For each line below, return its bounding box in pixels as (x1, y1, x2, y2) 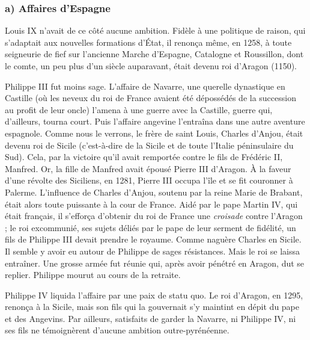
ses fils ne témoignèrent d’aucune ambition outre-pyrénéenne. (5, 324, 229, 336)
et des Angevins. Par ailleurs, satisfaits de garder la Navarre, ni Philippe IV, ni (5, 312, 296, 324)
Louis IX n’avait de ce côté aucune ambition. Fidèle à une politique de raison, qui (5, 24, 306, 37)
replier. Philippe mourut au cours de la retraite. (5, 268, 181, 281)
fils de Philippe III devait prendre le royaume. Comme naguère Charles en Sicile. (5, 233, 302, 246)
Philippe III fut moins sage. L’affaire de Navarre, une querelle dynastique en (5, 79, 285, 92)
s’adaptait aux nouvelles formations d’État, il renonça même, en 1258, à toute (5, 36, 292, 48)
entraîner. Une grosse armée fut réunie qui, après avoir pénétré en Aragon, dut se (5, 256, 305, 269)
